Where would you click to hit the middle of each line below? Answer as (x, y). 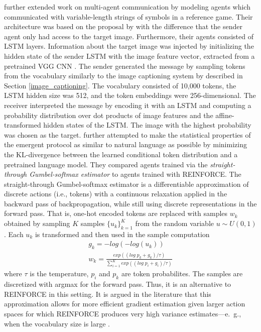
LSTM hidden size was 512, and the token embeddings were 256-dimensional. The (130, 95)
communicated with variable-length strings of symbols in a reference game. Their (128, 16)
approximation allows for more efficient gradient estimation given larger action (125, 304)
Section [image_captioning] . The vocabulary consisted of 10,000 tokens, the (120, 85)
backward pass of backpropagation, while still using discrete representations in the (130, 203)
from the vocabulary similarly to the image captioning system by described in (123, 76)
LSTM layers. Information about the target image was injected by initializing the (129, 46)
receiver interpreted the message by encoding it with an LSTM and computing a (128, 105)
